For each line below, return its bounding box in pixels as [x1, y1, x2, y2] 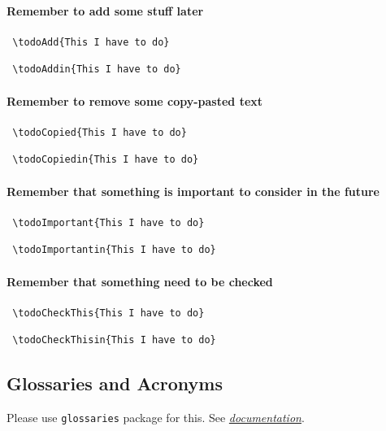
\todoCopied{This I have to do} [12, 126, 187, 138]
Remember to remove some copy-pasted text [7, 92, 263, 109]
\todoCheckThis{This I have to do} [12, 307, 205, 319]
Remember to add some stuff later [7, 2, 204, 19]
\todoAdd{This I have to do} [12, 36, 170, 48]
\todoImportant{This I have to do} [12, 216, 205, 229]
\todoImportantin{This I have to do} [12, 244, 216, 256]
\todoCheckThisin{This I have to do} [12, 334, 216, 346]
